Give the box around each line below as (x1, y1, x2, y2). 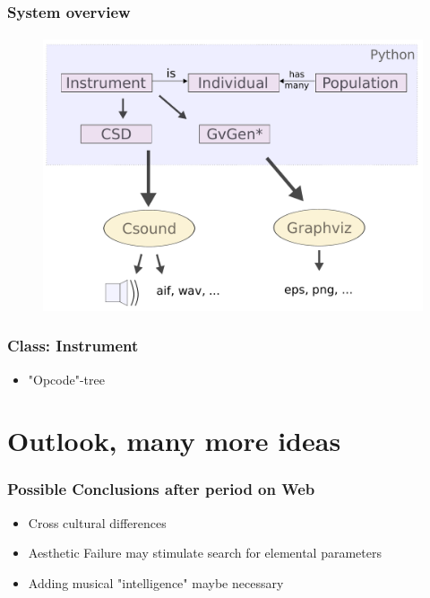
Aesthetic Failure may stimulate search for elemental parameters (28, 543, 382, 562)
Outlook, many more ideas (7, 422, 341, 459)
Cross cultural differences (28, 513, 167, 532)
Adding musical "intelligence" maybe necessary (28, 573, 284, 592)
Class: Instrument (7, 334, 139, 357)
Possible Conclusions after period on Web (7, 478, 315, 500)
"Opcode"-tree (28, 369, 105, 388)
